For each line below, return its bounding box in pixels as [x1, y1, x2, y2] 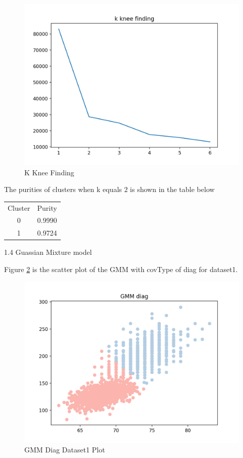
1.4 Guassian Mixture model [4, 247, 92, 257]
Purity [37, 202, 57, 213]
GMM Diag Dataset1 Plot [24, 444, 105, 455]
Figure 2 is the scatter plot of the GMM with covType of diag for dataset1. [4, 263, 238, 274]
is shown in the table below [130, 184, 215, 195]
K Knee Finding [24, 167, 74, 177]
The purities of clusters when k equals [4, 184, 122, 195]
